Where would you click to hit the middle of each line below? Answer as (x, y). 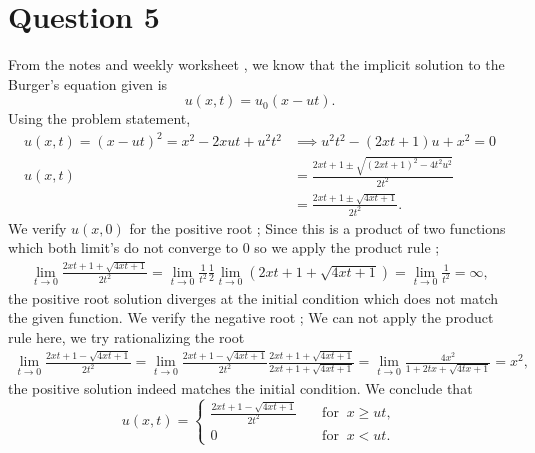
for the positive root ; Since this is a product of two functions (317, 227)
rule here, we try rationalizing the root (126, 336)
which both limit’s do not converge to (123, 247)
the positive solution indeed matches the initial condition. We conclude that (240, 387)
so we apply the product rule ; (347, 247)
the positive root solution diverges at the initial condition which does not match (253, 297)
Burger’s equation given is (88, 83)
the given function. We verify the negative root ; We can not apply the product (251, 317)
